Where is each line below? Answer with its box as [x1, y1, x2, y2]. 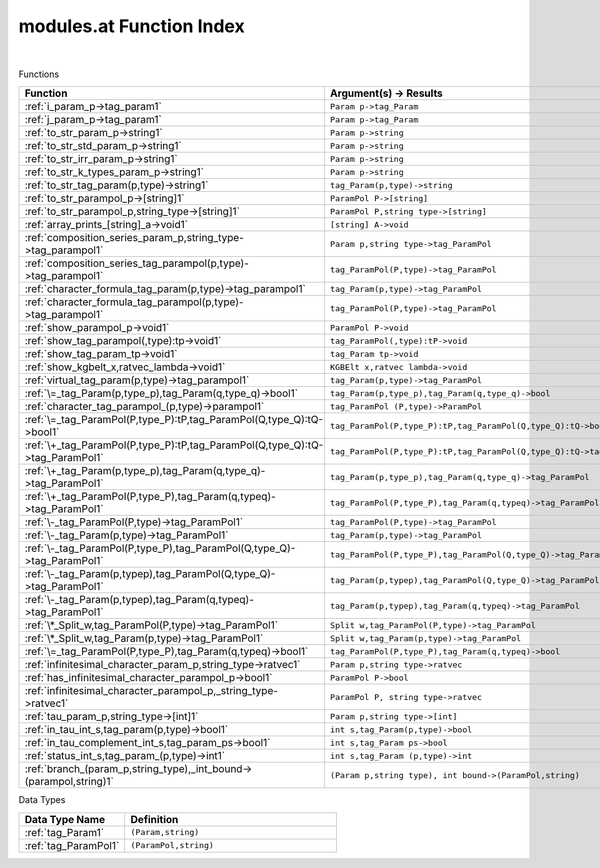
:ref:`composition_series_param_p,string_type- [24, 231, 244, 245]
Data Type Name [24, 812, 105, 826]
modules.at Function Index [18, 15, 245, 37]
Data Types [18, 794, 66, 806]
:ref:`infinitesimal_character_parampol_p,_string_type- [24, 684, 279, 698]
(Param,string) [130, 827, 200, 838]
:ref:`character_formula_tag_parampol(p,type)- [24, 295, 244, 309]
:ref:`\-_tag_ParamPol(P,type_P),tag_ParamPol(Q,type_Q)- [24, 541, 296, 555]
